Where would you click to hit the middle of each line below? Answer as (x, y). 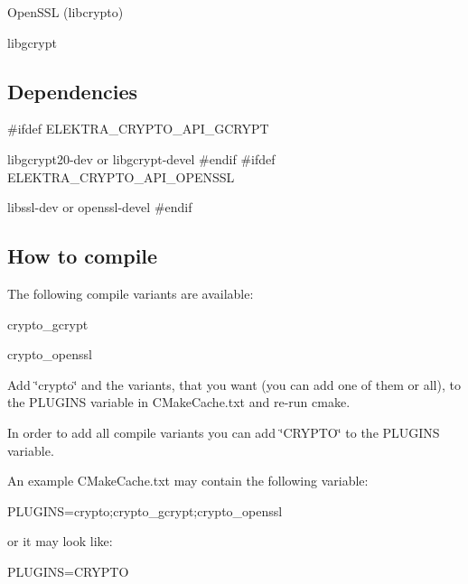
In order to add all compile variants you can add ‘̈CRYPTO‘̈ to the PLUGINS (224, 432)
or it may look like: (60, 541)
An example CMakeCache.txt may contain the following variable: (188, 481)
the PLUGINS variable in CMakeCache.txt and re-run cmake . (179, 402)
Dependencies (73, 91)
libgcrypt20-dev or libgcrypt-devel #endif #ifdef (141, 158)
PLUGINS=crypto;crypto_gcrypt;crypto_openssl (145, 510)
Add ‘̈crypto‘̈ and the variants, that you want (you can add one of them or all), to (234, 384)
